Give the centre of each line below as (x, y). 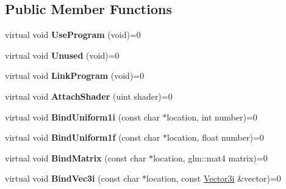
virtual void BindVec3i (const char (72, 178)
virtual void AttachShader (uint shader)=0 (89, 96)
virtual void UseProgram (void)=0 (73, 35)
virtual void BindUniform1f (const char (83, 137)
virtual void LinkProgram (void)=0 (75, 76)
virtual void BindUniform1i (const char (82, 117)
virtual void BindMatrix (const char (76, 157)
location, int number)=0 (212, 117)
